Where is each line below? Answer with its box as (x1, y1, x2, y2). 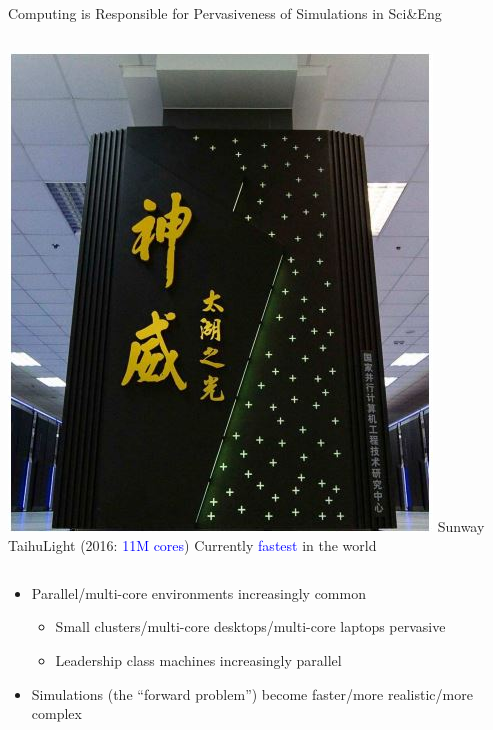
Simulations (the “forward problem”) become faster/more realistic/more (31, 683, 473, 704)
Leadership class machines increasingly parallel (55, 649, 342, 670)
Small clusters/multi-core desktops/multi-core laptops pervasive (55, 616, 446, 637)
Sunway (437, 515, 485, 536)
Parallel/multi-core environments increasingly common (31, 582, 366, 603)
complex (31, 703, 82, 724)
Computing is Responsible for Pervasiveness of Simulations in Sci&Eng (8, 3, 442, 23)
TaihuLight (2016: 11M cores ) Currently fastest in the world (8, 535, 377, 556)
